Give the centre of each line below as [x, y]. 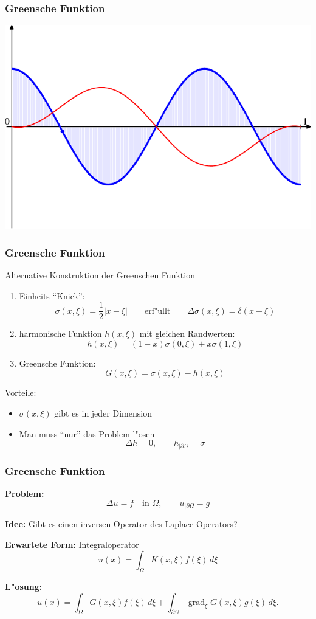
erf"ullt [157, 311]
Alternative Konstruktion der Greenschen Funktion [100, 275]
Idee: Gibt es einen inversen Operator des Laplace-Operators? [121, 523]
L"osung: [24, 586]
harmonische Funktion [60, 334]
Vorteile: [21, 392]
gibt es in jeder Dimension [103, 413]
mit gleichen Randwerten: [187, 334]
